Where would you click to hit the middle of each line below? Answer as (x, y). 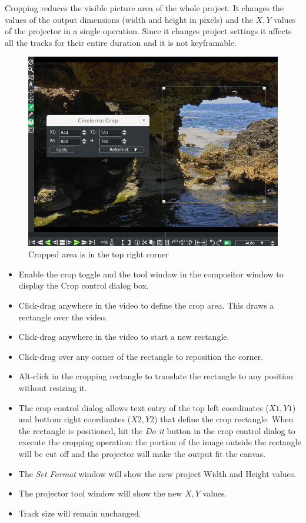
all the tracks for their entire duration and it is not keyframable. (121, 42)
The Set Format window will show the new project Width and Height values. (157, 473)
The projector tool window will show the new (100, 493)
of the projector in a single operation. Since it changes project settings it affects (148, 31)
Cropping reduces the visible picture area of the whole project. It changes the (144, 8)
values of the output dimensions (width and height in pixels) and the (129, 19)
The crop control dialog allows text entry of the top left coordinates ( (144, 407)
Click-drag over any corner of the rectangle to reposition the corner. (141, 356)
